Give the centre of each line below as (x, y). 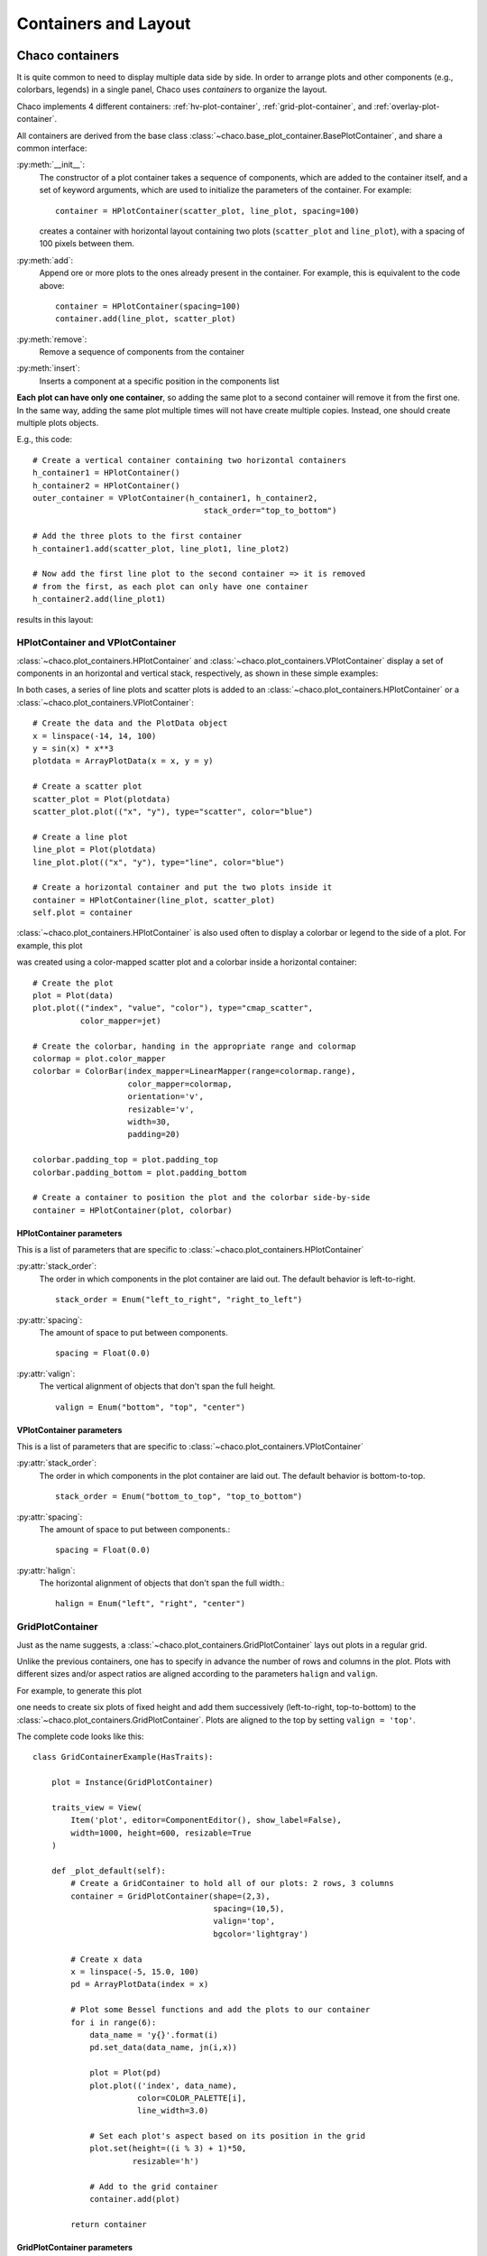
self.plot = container (83, 913)
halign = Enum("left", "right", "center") (151, 1604)
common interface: (52, 148)
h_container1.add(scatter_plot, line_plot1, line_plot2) (161, 549)
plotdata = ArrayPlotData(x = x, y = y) (123, 761)
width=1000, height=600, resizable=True (161, 1833)
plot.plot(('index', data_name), (164, 2085)
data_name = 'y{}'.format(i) (154, 2034)
